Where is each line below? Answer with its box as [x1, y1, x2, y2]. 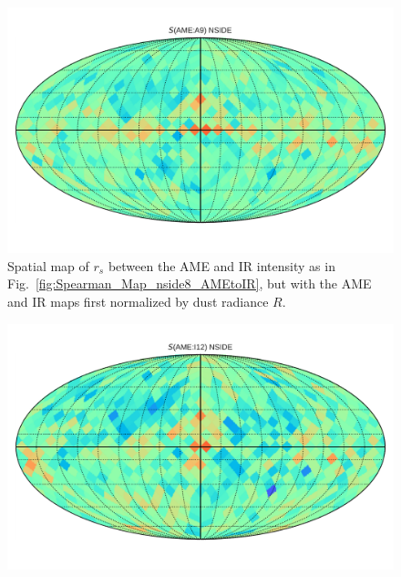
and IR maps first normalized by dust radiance [7, 291, 269, 310]
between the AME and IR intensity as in [108, 256, 335, 275]
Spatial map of [7, 256, 89, 275]
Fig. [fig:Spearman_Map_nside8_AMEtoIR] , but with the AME [7, 274, 372, 293]
